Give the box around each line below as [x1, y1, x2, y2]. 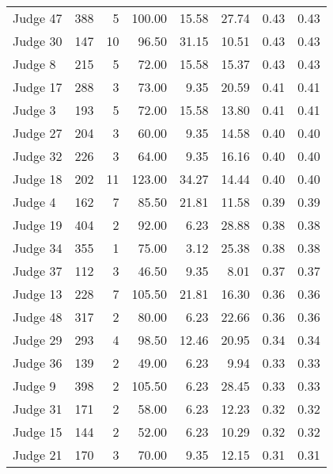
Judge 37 [13, 262, 62, 280]
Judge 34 [13, 239, 62, 257]
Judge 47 [13, 9, 62, 27]
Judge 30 [13, 32, 62, 50]
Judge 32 [13, 147, 62, 165]
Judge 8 [13, 55, 56, 73]
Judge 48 [13, 308, 62, 326]
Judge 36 [13, 354, 62, 372]
